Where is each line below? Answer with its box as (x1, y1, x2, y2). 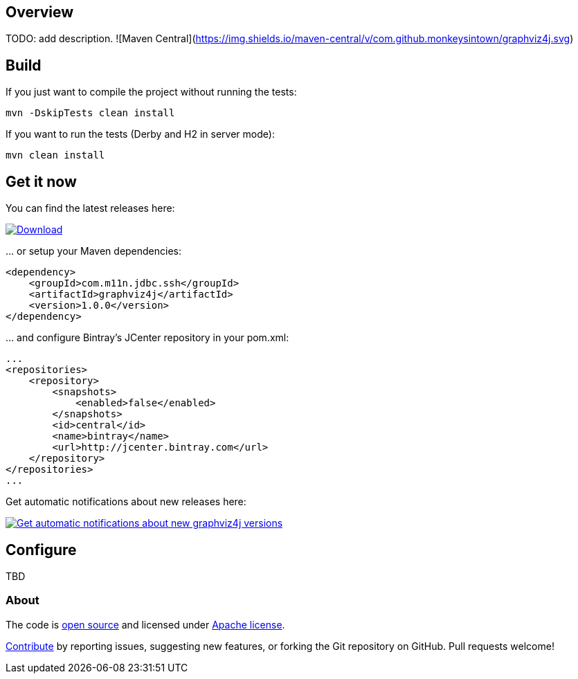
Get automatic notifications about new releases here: (6, 496, 246, 508)
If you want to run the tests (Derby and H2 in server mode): (6, 128, 275, 141)
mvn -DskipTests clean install (6, 107, 175, 119)
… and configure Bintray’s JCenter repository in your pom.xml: (6, 332, 289, 344)
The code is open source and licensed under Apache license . (6, 618, 285, 631)
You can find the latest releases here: (6, 202, 175, 215)
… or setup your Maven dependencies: (6, 245, 182, 257)
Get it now (6, 172, 77, 190)
